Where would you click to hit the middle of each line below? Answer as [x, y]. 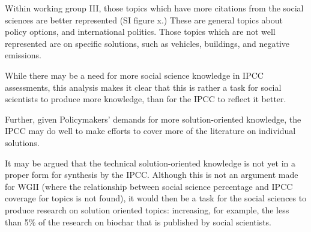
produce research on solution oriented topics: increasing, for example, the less [147, 209]
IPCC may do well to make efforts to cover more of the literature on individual [150, 131]
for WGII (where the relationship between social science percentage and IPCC [149, 186]
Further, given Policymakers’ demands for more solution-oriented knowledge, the [153, 119]
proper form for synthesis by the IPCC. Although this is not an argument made [152, 175]
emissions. [23, 55]
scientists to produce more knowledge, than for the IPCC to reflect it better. [146, 99]
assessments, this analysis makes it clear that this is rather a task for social [143, 87]
